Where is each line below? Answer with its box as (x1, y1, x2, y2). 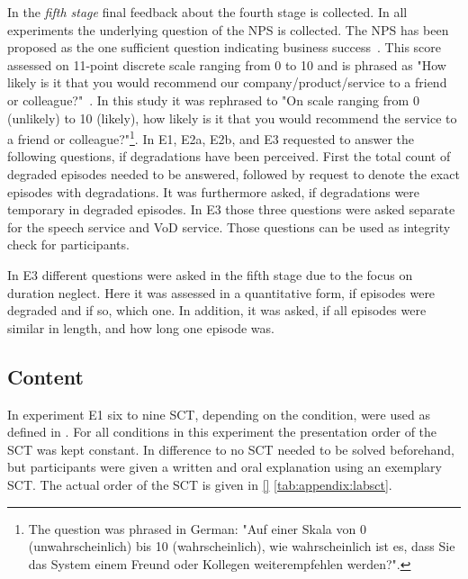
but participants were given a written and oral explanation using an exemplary (7, 457, 442, 476)
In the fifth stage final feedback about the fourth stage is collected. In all (7, 3, 408, 21)
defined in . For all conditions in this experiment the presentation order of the (7, 422, 437, 441)
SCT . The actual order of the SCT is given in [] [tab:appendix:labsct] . (7, 475, 392, 493)
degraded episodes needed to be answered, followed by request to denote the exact (7, 165, 460, 183)
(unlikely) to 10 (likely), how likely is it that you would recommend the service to (7, 108, 457, 127)
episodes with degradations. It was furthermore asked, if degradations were (7, 182, 420, 201)
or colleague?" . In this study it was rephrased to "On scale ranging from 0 (7, 90, 419, 109)
